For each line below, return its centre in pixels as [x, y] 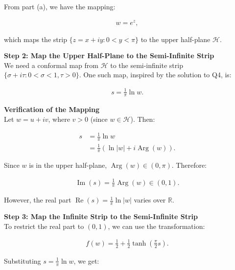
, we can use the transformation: [156, 226]
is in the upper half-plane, [68, 165]
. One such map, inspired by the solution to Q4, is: [155, 75]
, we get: [86, 260]
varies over [150, 200]
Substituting [23, 260]
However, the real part [38, 200]
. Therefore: [189, 165]
